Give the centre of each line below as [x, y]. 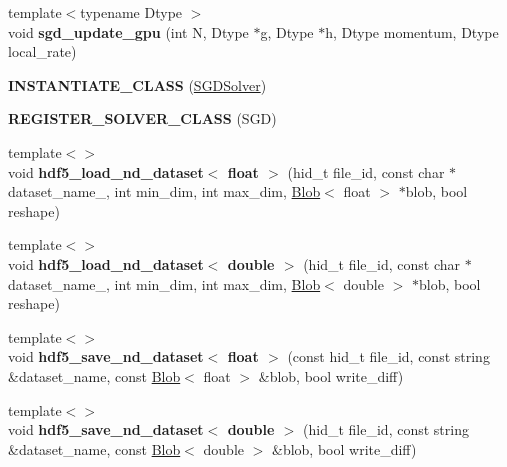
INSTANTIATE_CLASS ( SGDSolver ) [137, 84]
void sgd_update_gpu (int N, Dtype [128, 31]
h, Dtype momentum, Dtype [412, 31]
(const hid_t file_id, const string [388, 356]
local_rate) [42, 51]
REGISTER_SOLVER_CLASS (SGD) [142, 118]
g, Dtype [287, 31]
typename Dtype [131, 12]
